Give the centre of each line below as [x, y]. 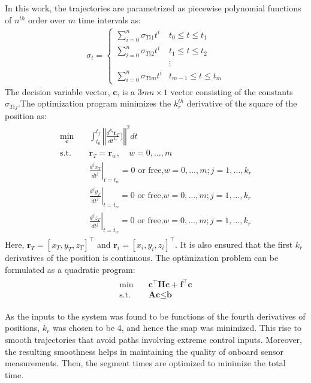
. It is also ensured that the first [234, 244]
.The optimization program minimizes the [94, 103]
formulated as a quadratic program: [70, 269]
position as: [26, 115]
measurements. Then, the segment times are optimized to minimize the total [145, 363]
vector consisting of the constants [232, 91]
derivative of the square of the [242, 103]
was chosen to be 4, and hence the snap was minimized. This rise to [177, 328]
